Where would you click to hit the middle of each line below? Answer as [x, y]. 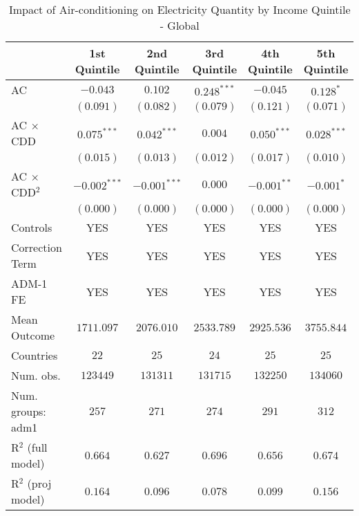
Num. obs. [36, 375]
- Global [179, 25]
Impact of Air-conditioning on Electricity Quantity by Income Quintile [179, 9]
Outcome [33, 335]
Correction [37, 247]
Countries [35, 355]
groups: [29, 411]
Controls [32, 227]
